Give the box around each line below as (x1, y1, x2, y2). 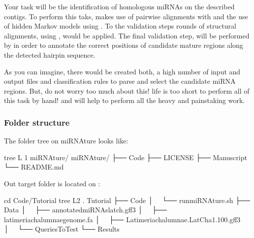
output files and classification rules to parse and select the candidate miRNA (4, 76, 236, 86)
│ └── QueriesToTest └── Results (4, 224, 120, 234)
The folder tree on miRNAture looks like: (4, 136, 128, 146)
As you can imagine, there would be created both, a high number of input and (4, 66, 241, 76)
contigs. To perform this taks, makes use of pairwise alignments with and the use (4, 11, 248, 21)
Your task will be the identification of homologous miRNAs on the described (4, 1, 235, 11)
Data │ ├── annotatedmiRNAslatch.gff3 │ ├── (4, 204, 167, 215)
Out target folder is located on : (4, 178, 100, 188)
